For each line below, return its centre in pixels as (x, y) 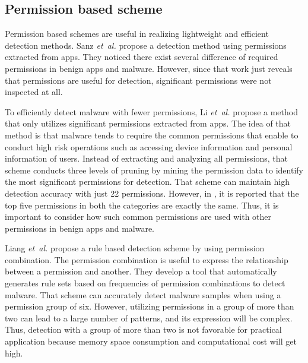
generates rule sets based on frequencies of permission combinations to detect (145, 283)
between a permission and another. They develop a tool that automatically (141, 271)
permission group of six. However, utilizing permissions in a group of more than (150, 306)
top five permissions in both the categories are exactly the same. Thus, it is (142, 205)
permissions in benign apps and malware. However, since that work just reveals (149, 68)
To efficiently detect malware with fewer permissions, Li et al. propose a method (151, 111)
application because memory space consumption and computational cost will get (151, 341)
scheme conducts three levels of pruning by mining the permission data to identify (154, 170)
